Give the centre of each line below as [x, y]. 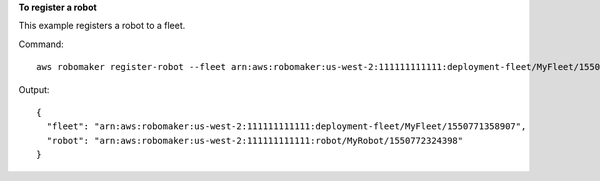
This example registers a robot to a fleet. [102, 26]
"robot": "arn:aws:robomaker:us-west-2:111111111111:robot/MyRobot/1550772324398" [255, 140]
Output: [34, 89]
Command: [41, 44]
